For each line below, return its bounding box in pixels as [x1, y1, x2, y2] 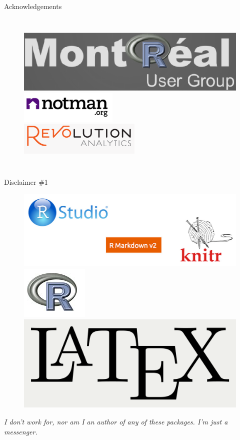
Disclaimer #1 [4, 176, 48, 187]
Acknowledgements [4, 1, 62, 11]
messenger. [4, 426, 37, 436]
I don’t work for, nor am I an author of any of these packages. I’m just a [4, 416, 228, 427]
